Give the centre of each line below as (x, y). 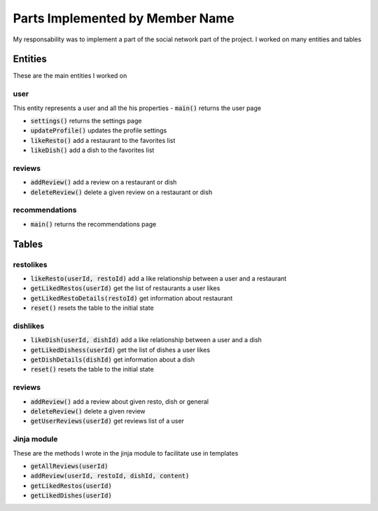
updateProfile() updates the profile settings (99, 130)
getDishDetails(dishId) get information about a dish (113, 360)
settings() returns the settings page (86, 121)
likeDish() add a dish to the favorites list (92, 150)
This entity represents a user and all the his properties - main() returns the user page (137, 108)
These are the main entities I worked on (70, 76)
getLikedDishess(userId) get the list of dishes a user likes (120, 350)
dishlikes (29, 326)
